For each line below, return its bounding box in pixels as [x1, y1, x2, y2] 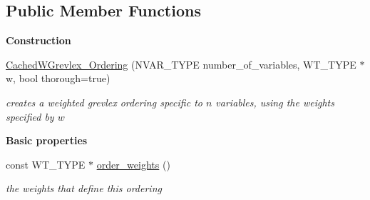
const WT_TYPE [6, 156, 86, 171]
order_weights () [96, 156, 170, 171]
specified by [6, 109, 54, 124]
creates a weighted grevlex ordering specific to [6, 94, 202, 109]
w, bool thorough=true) [6, 71, 111, 86]
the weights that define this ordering [6, 181, 162, 196]
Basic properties [6, 133, 88, 148]
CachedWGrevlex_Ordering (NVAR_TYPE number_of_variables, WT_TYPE [6, 56, 356, 71]
